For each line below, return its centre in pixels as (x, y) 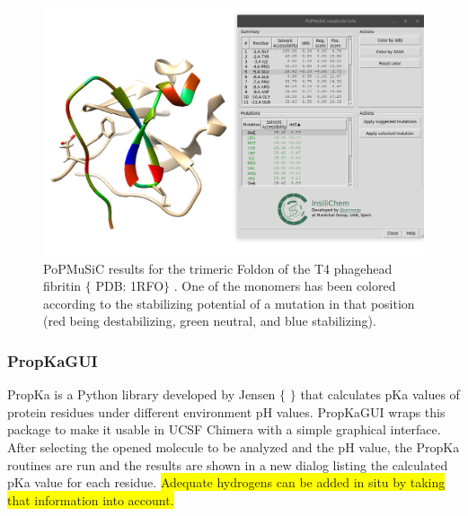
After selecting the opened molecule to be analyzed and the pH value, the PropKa (234, 446)
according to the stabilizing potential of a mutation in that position (229, 303)
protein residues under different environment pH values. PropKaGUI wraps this (226, 411)
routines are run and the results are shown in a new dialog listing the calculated (228, 464)
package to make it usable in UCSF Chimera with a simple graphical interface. (224, 429)
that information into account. (91, 499)
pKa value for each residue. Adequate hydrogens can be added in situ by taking (226, 482)
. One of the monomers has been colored (285, 286)
